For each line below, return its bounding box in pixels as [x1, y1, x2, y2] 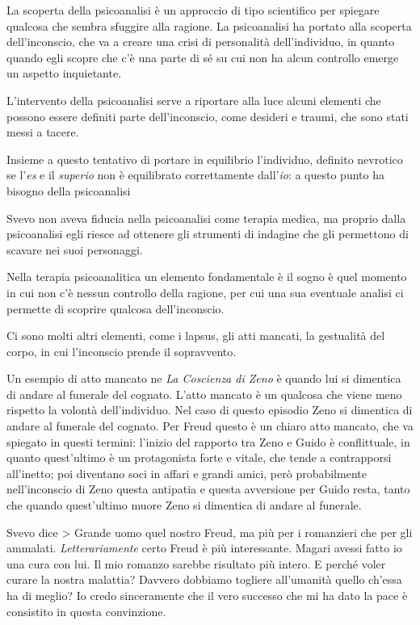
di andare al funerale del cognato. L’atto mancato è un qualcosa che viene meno [6, 385, 402, 402]
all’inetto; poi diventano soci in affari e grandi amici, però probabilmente [6, 464, 367, 481]
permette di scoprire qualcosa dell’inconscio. [6, 300, 225, 317]
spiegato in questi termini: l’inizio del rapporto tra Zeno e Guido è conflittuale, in [6, 433, 410, 450]
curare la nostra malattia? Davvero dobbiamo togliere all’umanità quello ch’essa [6, 571, 402, 588]
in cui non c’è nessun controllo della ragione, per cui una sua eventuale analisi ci [6, 283, 404, 300]
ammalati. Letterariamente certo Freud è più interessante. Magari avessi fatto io [6, 539, 402, 556]
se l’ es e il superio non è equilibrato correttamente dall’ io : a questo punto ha [6, 166, 384, 183]
